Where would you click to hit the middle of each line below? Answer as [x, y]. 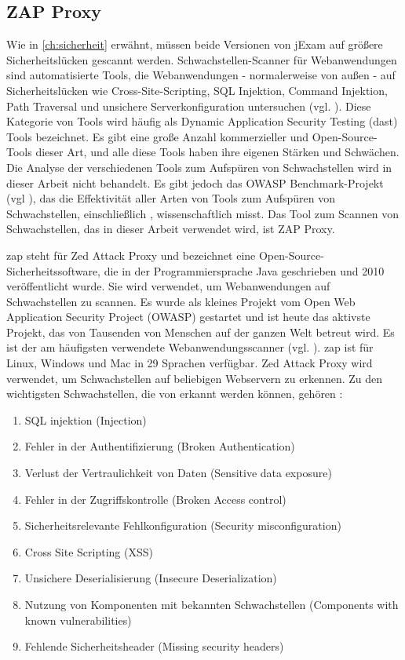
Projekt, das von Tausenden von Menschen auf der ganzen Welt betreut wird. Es [201, 332]
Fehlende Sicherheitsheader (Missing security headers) [154, 646]
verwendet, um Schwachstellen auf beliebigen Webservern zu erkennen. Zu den [195, 378]
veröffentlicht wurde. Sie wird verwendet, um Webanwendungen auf [168, 286]
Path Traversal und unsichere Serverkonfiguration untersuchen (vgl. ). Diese [189, 106]
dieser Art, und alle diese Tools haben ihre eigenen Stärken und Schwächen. [217, 152]
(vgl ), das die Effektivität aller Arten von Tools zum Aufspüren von [171, 198]
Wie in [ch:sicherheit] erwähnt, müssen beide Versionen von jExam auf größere [195, 44]
